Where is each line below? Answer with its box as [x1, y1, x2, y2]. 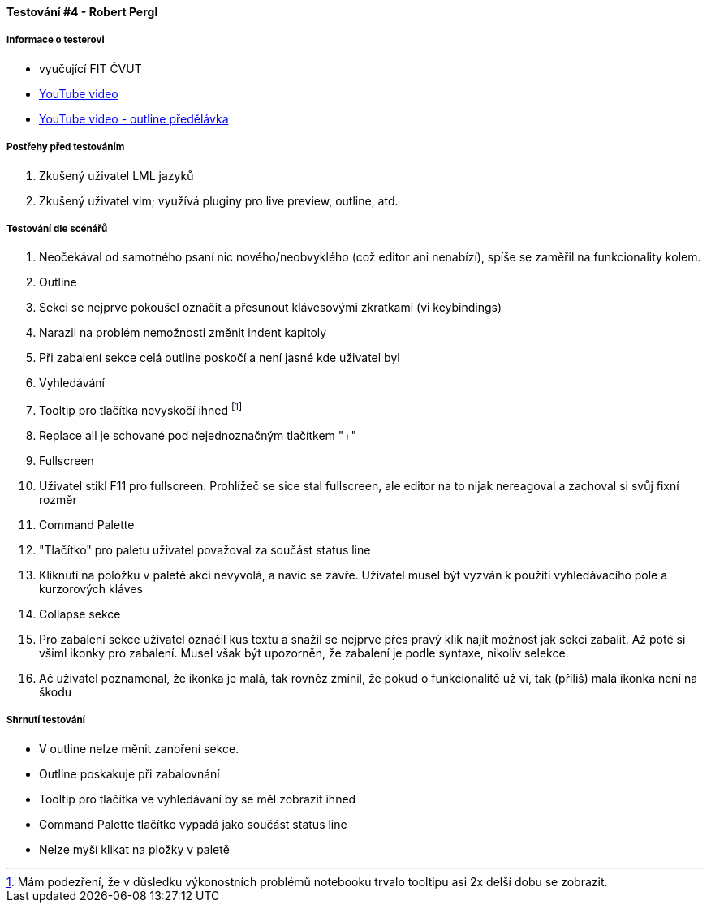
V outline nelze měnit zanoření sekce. [39, 741, 239, 756]
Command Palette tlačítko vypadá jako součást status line [39, 816, 347, 831]
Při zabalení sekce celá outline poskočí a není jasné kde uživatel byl [39, 351, 400, 365]
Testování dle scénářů [6, 222, 108, 235]
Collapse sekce [39, 607, 121, 621]
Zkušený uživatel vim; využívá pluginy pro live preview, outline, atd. [39, 193, 399, 208]
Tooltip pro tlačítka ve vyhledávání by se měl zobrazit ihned [39, 791, 356, 806]
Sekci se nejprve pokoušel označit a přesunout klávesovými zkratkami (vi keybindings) [39, 300, 502, 315]
